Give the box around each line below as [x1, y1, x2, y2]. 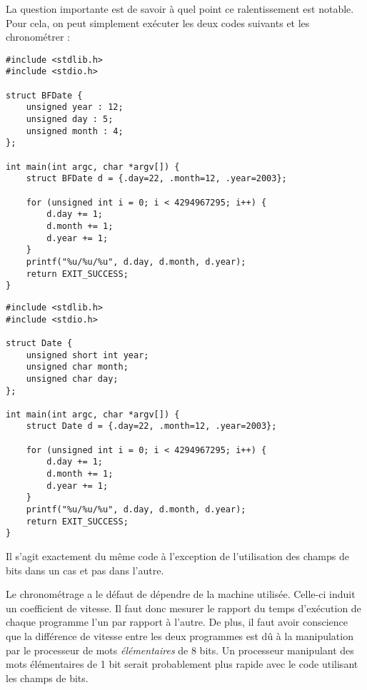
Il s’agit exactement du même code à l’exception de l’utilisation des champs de [6, 549, 349, 564]
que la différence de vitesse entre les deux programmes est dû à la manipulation [6, 629, 353, 643]
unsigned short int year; [26, 350, 149, 360]
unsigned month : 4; [26, 126, 124, 136]
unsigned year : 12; [26, 102, 124, 113]
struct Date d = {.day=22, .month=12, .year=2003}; [26, 421, 277, 432]
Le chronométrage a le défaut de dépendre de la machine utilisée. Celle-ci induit [6, 587, 356, 602]
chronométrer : [6, 29, 70, 44]
